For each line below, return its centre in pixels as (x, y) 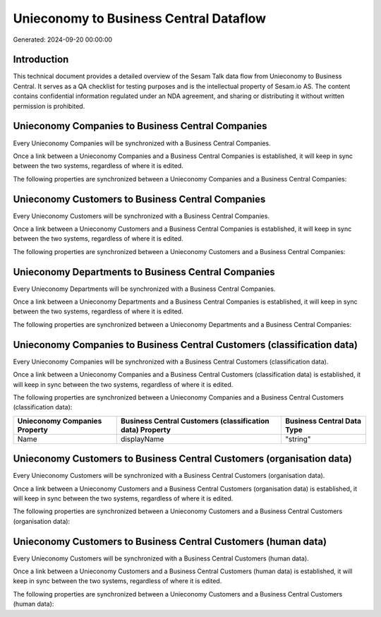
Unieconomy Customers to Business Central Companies (139, 199)
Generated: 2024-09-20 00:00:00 (63, 40)
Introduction (41, 60)
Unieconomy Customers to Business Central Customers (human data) (170, 541)
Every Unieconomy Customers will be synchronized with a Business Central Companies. (141, 216)
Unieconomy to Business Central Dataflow (140, 18)
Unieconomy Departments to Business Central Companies (144, 272)
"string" (298, 439)
